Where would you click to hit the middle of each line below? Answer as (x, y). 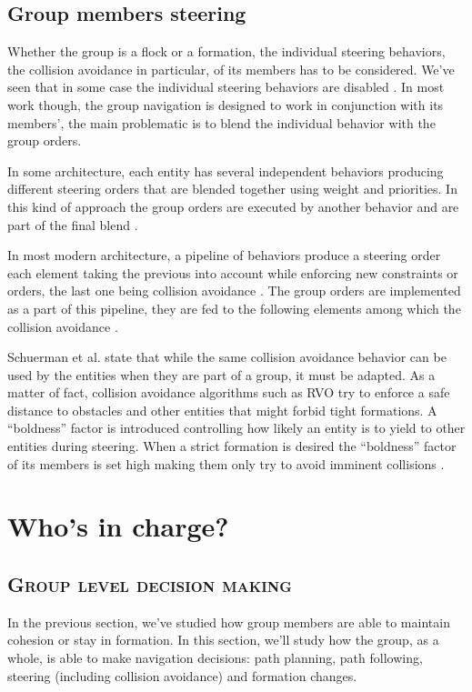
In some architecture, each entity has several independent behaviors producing (226, 170)
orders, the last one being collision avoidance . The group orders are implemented (234, 291)
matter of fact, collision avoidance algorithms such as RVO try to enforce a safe (229, 392)
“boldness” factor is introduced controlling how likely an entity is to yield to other (236, 428)
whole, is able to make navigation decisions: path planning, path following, (215, 658)
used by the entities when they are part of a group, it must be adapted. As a (221, 374)
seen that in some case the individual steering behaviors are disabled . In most (226, 87)
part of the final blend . (73, 224)
